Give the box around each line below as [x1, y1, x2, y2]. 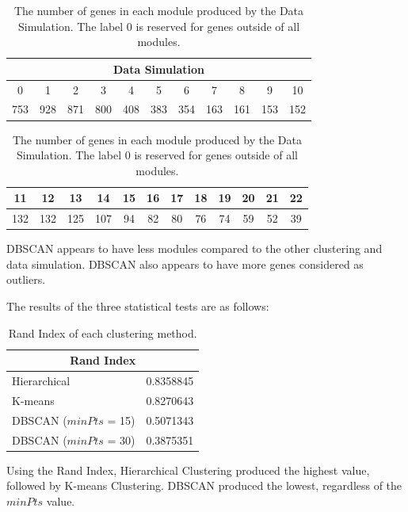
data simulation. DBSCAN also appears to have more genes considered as [6, 255, 364, 272]
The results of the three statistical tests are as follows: [6, 298, 269, 315]
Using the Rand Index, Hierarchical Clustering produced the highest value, [6, 461, 370, 478]
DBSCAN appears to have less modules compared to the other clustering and [6, 240, 383, 257]
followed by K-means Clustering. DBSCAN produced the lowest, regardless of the [6, 477, 402, 494]
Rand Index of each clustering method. [8, 324, 197, 341]
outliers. [6, 271, 46, 288]
